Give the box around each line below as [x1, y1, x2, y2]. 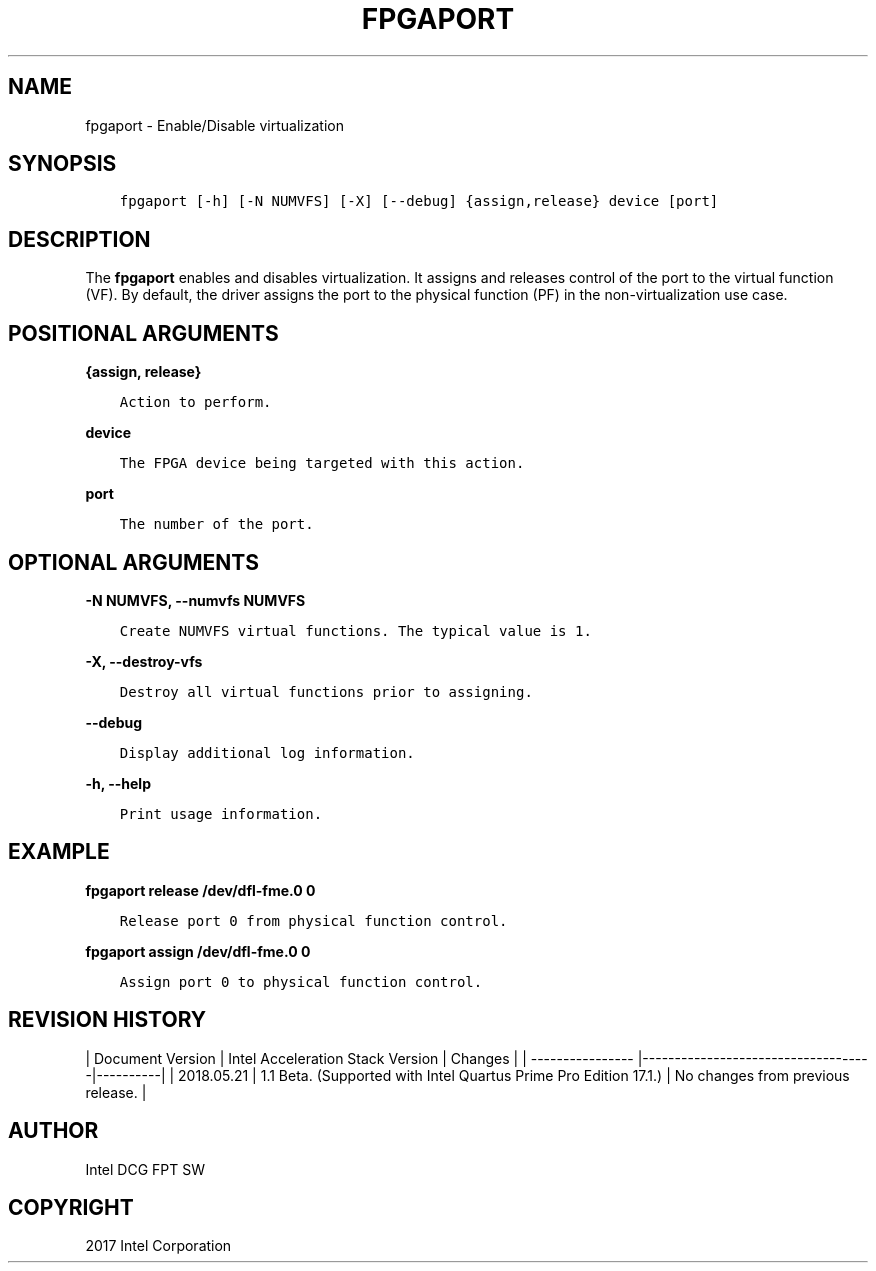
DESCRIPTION [8, 226, 151, 252]
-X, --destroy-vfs [85, 652, 203, 670]
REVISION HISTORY [8, 1007, 207, 1033]
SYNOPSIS [8, 151, 117, 177]
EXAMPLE [8, 839, 110, 865]
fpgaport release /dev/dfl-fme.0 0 [85, 881, 316, 899]
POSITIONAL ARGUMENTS [8, 320, 279, 346]
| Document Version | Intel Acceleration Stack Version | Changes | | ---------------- [85, 1049, 634, 1067]
